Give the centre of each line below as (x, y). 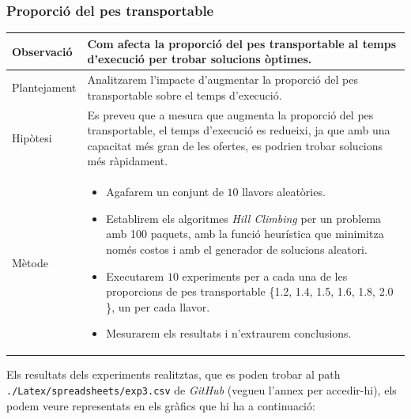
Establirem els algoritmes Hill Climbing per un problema (244, 218)
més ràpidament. (128, 161)
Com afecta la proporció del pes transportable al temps (242, 43)
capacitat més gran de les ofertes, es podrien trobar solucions (235, 145)
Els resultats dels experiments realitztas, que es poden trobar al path (173, 374)
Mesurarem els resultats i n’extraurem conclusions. (229, 333)
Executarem (135, 276)
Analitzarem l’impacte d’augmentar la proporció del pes (222, 79)
